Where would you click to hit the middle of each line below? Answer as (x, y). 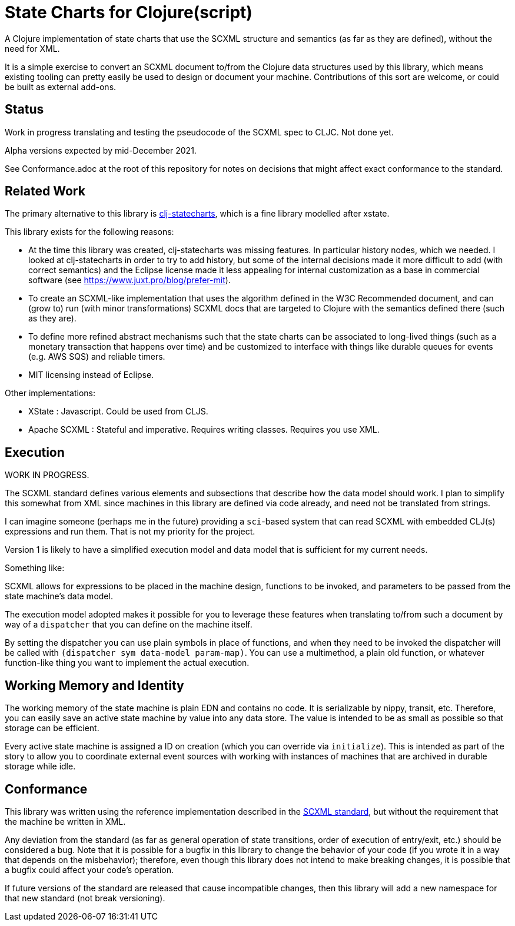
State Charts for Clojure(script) (129, 12)
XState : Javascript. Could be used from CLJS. (118, 411)
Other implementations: (50, 393)
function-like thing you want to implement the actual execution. (127, 663)
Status (24, 109)
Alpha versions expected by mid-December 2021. (101, 150)
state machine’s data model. (59, 596)
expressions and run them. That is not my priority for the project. (130, 532)
